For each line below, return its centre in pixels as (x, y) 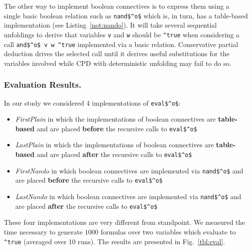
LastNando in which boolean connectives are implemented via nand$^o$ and (128, 196)
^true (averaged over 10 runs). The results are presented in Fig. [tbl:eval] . (115, 241)
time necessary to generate (43, 231)
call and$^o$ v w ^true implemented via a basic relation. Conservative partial (121, 44)
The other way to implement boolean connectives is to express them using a (117, 6)
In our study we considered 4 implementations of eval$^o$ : (92, 102)
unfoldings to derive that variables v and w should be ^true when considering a (122, 34)
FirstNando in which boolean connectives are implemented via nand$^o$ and (129, 170)
